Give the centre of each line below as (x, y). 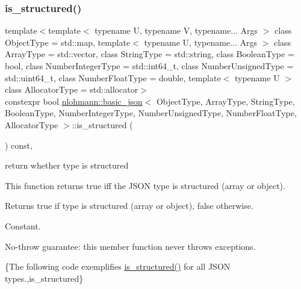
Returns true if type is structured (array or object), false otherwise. (129, 206)
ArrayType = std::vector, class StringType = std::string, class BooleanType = (150, 54)
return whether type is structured (67, 165)
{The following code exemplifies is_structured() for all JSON (118, 266)
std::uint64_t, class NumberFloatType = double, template (113, 77)
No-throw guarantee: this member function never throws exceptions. (130, 246)
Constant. (23, 225)
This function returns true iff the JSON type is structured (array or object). (145, 185)
